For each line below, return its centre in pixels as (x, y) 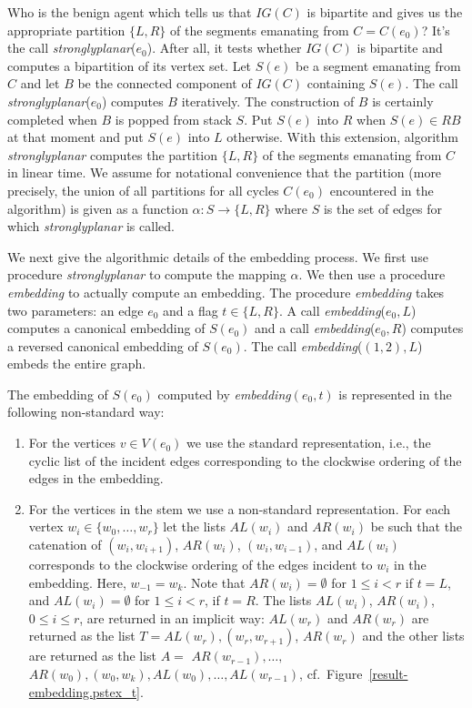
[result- (388, 673)
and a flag (191, 310)
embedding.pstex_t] (85, 691)
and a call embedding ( (315, 328)
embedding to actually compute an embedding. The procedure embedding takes (226, 292)
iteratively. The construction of (268, 101)
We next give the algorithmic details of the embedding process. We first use (218, 256)
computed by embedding (224, 394)
